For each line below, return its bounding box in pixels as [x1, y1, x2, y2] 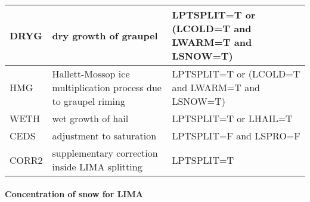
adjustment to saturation [52, 129, 157, 142]
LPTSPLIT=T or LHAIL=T [172, 111, 293, 125]
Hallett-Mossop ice [52, 67, 130, 80]
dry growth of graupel [52, 28, 158, 42]
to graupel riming [52, 94, 125, 108]
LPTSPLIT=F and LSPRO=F [172, 129, 300, 142]
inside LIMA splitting [52, 160, 142, 173]
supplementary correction [52, 146, 158, 160]
